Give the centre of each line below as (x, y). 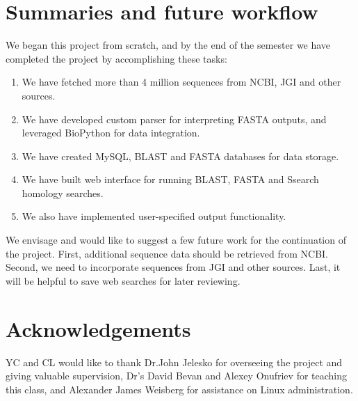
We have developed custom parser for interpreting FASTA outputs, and (174, 119)
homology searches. (63, 192)
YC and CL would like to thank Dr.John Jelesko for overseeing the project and (174, 362)
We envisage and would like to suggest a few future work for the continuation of (176, 240)
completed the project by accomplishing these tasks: (116, 58)
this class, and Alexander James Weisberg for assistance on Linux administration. (179, 389)
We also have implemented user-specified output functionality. (154, 216)
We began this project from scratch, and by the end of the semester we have (168, 45)
